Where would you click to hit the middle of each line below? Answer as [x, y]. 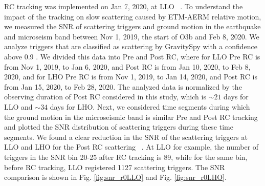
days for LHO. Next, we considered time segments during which [150, 106]
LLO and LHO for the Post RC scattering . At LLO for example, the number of [131, 147]
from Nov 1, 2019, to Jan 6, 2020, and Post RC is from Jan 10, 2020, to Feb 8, [127, 66]
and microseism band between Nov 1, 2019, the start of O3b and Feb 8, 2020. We [132, 36]
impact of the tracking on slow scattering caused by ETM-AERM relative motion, [133, 16]
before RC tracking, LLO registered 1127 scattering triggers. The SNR [115, 167]
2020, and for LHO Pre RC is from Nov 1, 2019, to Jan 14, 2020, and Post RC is [131, 77]
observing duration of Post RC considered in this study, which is [105, 97]
